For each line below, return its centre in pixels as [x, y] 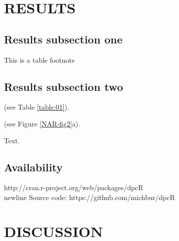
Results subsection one [63, 39]
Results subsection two [64, 86]
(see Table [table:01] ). [37, 107]
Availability [33, 167]
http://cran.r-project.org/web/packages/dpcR [74, 187]
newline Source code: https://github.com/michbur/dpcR [89, 197]
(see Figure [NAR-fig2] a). [42, 123]
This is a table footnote [40, 60]
